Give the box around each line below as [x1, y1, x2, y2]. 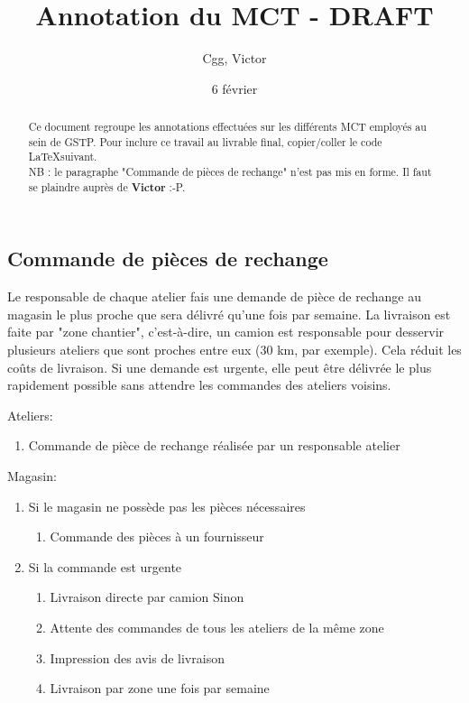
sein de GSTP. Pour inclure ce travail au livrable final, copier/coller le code [28, 134, 382, 149]
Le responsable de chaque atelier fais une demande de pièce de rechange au [7, 287, 421, 306]
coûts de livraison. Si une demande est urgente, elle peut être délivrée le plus [7, 357, 432, 376]
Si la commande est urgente [28, 557, 182, 576]
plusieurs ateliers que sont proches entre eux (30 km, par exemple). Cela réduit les [7, 339, 462, 358]
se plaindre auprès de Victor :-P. [28, 179, 186, 195]
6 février [211, 79, 258, 97]
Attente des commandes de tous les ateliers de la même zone [50, 617, 384, 636]
